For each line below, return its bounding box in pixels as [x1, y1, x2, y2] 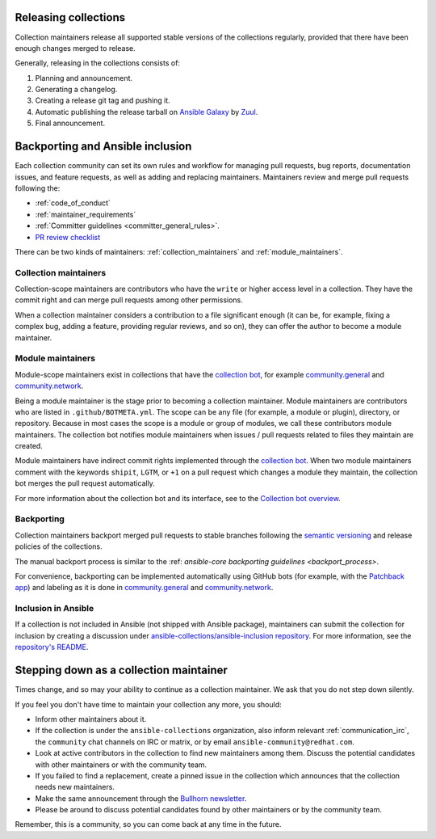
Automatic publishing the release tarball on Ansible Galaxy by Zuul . [35, 107, 258, 116]
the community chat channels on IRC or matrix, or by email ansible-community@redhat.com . [35, 736, 355, 747]
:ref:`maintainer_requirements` [35, 209, 136, 219]
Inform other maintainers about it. [35, 714, 147, 723]
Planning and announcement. [35, 73, 133, 82]
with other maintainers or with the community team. [35, 760, 208, 769]
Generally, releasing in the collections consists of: [15, 58, 181, 68]
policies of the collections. [15, 542, 103, 551]
